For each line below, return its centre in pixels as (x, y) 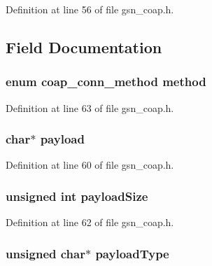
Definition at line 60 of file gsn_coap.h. (90, 165)
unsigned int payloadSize (77, 196)
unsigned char (45, 253)
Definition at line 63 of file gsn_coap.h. (90, 107)
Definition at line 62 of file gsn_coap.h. (90, 222)
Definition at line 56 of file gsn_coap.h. (90, 9)
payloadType (132, 253)
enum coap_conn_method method (106, 82)
